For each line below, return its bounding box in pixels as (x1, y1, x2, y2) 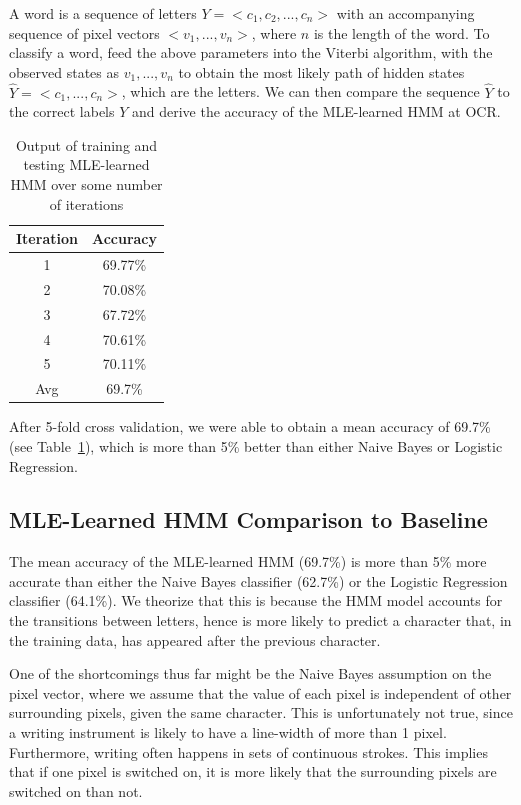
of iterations (49, 193, 124, 214)
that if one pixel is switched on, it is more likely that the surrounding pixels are (9, 761, 497, 782)
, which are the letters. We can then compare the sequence (121, 81, 480, 102)
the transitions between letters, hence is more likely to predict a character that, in (9, 610, 512, 631)
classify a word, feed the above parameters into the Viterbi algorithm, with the (9, 42, 493, 63)
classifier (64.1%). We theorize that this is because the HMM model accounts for (9, 590, 503, 611)
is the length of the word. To (313, 22, 490, 43)
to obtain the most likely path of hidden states (178, 61, 465, 82)
